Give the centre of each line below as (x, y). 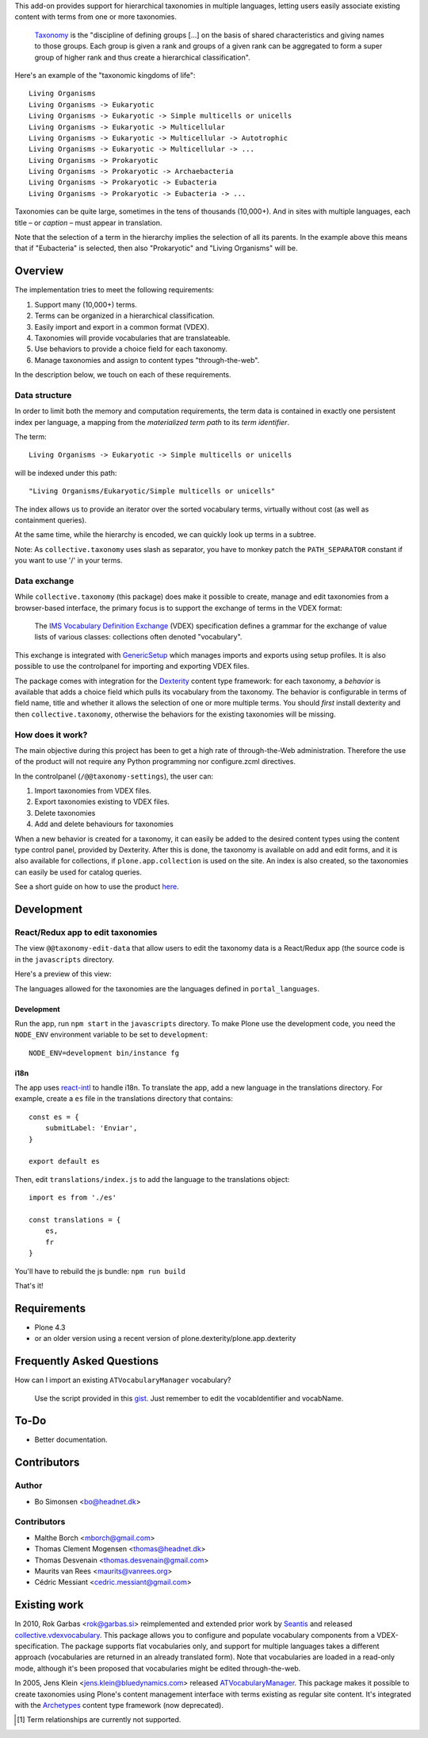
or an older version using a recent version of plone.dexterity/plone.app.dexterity (165, 1338)
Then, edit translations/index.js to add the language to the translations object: (152, 1179)
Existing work (49, 1605)
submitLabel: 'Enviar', (91, 1128)
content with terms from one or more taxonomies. (96, 17)
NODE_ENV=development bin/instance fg (104, 1053)
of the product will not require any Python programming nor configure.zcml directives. (155, 762)
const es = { (54, 1117)
